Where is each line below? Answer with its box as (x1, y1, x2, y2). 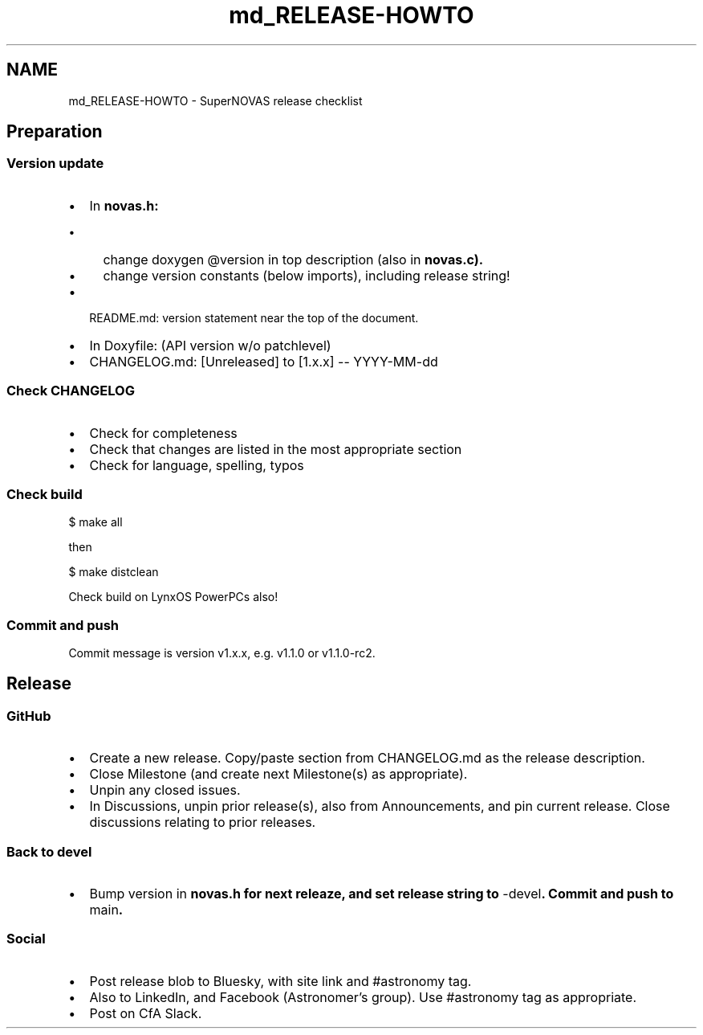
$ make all (68, 515, 123, 530)
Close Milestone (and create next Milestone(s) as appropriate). (89, 766, 468, 783)
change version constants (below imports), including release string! (103, 267, 510, 284)
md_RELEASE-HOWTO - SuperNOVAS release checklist (68, 93, 363, 108)
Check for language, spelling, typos (89, 456, 304, 473)
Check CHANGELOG (6, 382, 135, 399)
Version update (6, 155, 104, 172)
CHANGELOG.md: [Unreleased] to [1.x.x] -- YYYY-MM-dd (89, 353, 438, 370)
